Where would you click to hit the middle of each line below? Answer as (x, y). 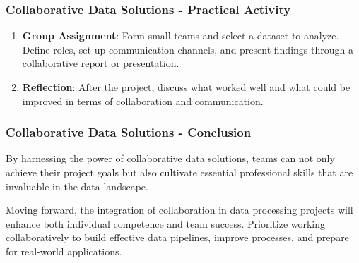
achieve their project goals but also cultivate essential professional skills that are (179, 172)
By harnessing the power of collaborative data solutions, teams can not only (170, 158)
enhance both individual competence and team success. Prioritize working (166, 223)
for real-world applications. (64, 251)
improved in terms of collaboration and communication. (143, 100)
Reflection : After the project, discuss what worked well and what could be (186, 87)
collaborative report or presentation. (101, 63)
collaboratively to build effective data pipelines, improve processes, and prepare (177, 237)
